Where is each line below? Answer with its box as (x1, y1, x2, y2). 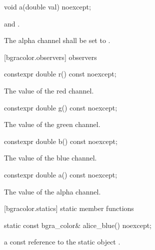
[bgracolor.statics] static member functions (4, 203, 134, 213)
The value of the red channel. (4, 85, 94, 95)
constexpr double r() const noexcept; (4, 68, 116, 79)
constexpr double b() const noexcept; (4, 135, 117, 146)
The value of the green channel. (4, 119, 100, 129)
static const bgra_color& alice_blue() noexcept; (4, 219, 152, 230)
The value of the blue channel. (4, 152, 97, 163)
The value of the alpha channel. (4, 186, 101, 196)
